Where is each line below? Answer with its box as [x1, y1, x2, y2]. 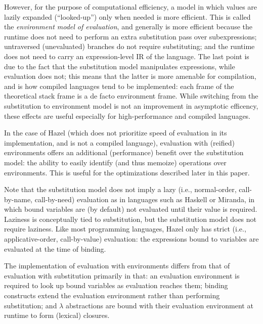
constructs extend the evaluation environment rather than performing [4, 290, 220, 301]
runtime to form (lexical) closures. [4, 310, 110, 320]
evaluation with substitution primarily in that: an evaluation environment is [4, 270, 240, 281]
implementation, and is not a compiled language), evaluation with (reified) [4, 137, 235, 148]
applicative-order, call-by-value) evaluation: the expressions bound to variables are [4, 234, 259, 244]
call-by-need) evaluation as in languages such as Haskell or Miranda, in [34, 194, 255, 204]
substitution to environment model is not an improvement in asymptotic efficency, [4, 100, 258, 111]
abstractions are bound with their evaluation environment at [65, 300, 253, 310]
